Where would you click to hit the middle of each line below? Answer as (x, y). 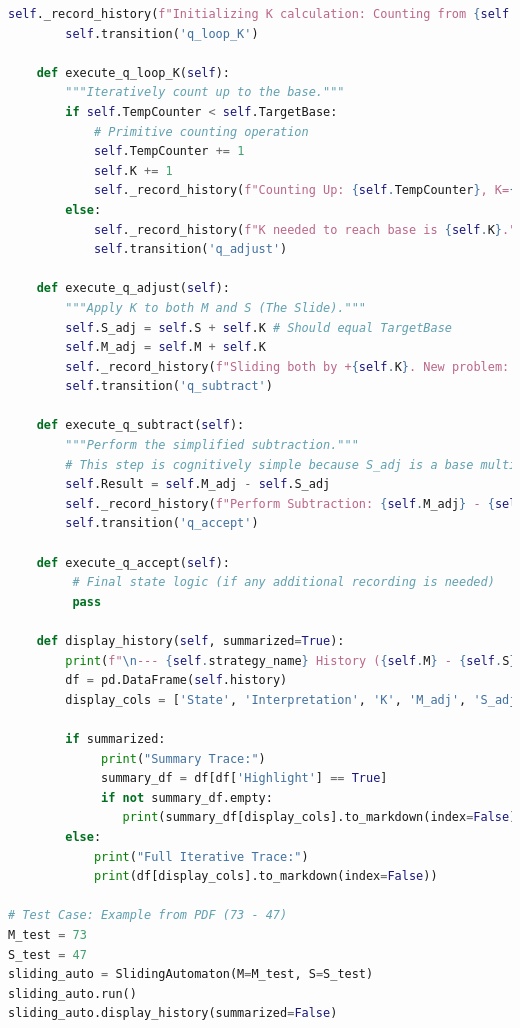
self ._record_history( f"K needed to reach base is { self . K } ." (305, 229)
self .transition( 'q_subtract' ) (169, 386)
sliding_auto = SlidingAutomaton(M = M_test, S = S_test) (191, 974)
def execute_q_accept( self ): (133, 562)
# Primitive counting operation (201, 131)
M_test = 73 (47, 934)
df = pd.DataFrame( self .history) (176, 680)
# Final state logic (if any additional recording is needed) (283, 582)
